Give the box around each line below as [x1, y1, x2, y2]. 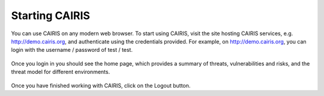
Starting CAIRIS [11, 9, 90, 22]
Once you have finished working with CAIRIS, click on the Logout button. [11, 82, 191, 89]
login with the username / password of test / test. [11, 47, 133, 54]
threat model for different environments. [11, 69, 110, 76]
